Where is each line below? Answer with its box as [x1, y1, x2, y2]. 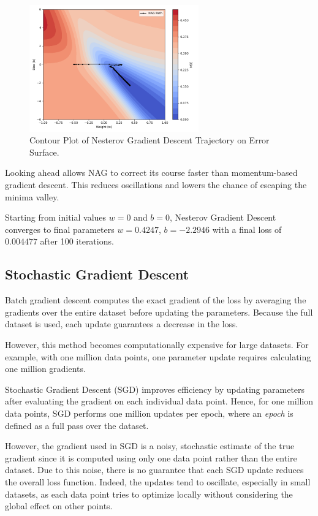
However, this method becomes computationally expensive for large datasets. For [5, 338, 309, 351]
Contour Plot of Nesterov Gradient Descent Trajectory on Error [29, 134, 270, 146]
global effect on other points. [5, 499, 113, 512]
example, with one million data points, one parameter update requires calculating [5, 350, 311, 363]
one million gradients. [5, 362, 86, 375]
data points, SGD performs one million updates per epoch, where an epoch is [5, 406, 293, 419]
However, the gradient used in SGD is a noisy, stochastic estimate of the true [5, 439, 295, 452]
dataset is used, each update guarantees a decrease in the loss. [5, 317, 238, 330]
